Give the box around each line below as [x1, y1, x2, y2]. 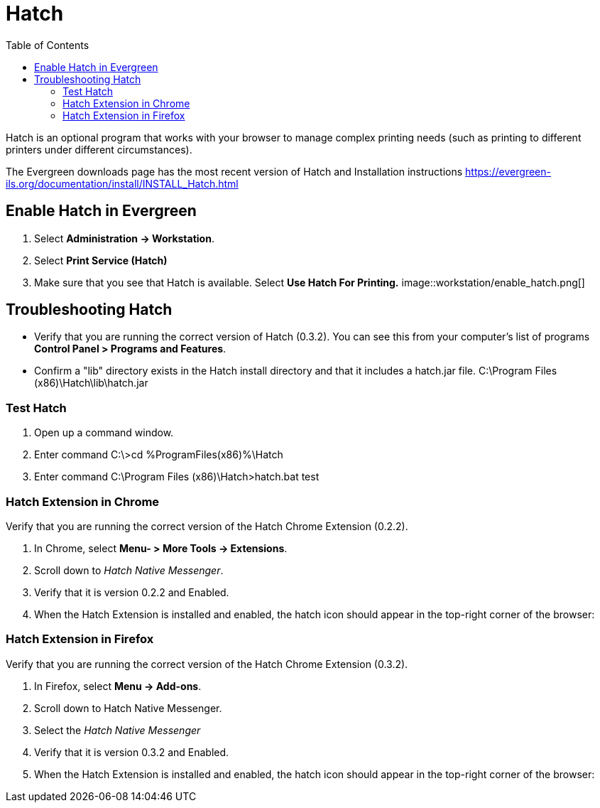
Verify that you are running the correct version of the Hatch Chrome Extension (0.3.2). [6, 657, 408, 670]
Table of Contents [6, 38, 89, 51]
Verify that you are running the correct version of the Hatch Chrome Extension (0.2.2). [6, 519, 408, 532]
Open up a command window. [34, 426, 174, 439]
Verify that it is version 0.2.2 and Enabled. [34, 586, 229, 598]
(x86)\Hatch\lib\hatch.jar [34, 377, 148, 389]
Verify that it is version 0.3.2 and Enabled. [34, 745, 229, 758]
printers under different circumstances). [6, 143, 192, 156]
